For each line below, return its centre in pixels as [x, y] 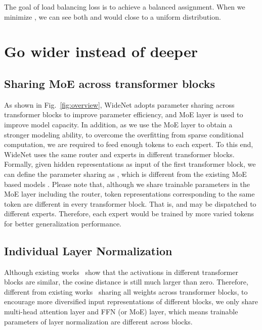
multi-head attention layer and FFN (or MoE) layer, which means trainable [121, 312]
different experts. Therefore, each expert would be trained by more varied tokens [129, 214]
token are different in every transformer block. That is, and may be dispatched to [130, 203]
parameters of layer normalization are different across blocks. [98, 321]
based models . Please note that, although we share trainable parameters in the [127, 184]
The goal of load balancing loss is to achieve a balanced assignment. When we [125, 7]
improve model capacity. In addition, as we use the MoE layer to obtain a [118, 124]
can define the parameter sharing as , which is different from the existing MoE [125, 174]
